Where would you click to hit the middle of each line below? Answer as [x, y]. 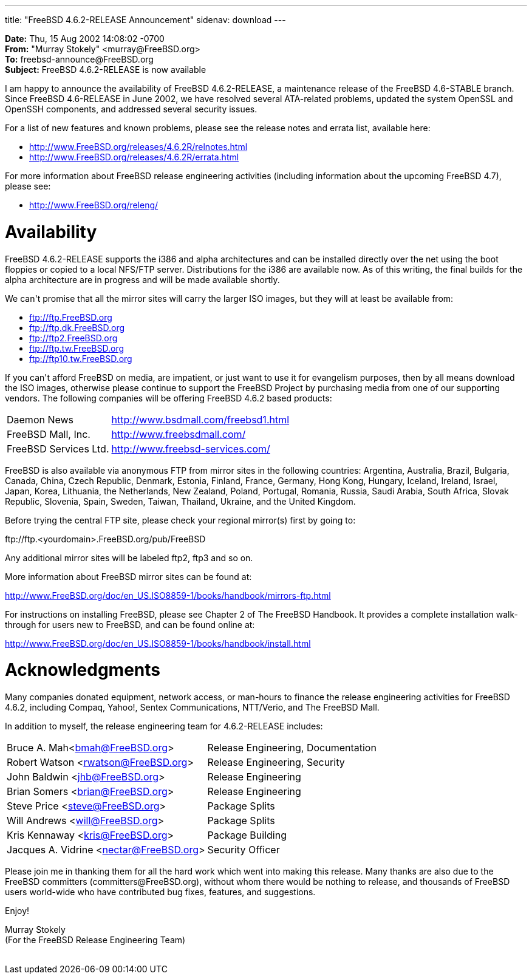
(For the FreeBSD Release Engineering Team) [95, 940]
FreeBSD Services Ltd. [58, 449]
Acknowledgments [83, 670]
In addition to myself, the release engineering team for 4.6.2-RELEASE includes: [164, 726]
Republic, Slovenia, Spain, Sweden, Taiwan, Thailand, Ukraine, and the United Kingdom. [180, 501]
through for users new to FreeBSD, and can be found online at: [130, 624]
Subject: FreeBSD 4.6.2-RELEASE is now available [106, 70]
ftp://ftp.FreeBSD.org [71, 317]
